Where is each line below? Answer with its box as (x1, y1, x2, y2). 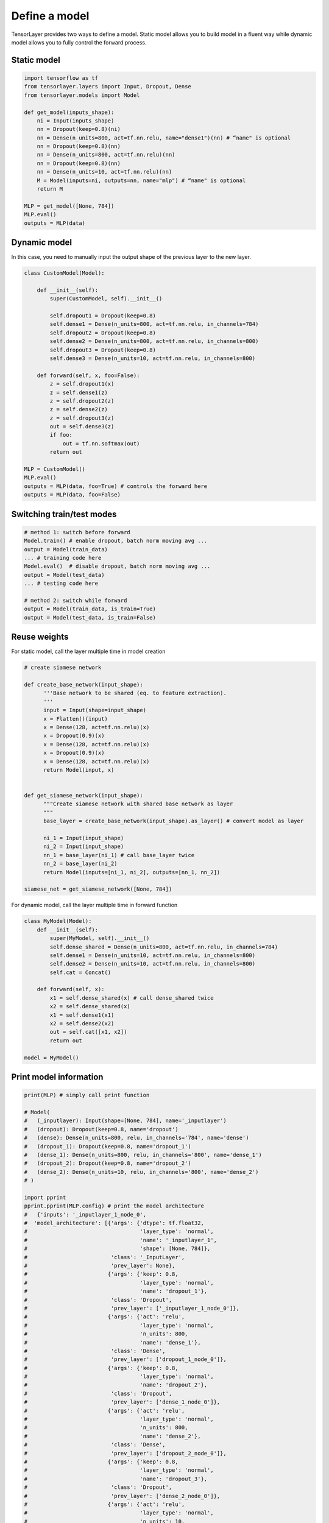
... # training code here (24, 554, 102, 561)
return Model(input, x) (43, 766, 115, 773)
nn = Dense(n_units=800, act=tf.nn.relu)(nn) (37, 151, 175, 158)
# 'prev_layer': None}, (24, 1262, 175, 1269)
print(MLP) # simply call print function (24, 1092, 150, 1099)
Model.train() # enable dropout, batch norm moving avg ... (24, 537, 208, 545)
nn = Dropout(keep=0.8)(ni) (37, 125, 121, 133)
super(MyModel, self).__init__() (49, 935, 150, 942)
